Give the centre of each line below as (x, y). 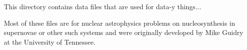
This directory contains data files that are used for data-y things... (103, 6)
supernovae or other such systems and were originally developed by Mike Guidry (124, 32)
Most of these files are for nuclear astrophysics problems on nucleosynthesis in (120, 23)
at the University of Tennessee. (50, 42)
